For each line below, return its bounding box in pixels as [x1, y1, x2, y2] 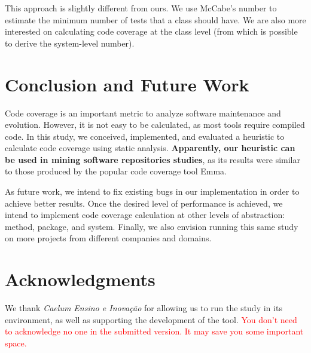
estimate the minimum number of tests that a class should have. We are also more [5, 13, 306, 26]
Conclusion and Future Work [5, 72, 249, 96]
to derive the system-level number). [5, 36, 135, 49]
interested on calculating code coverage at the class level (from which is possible [5, 25, 298, 38]
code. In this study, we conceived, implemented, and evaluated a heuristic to [5, 130, 285, 142]
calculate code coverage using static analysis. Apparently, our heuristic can [5, 142, 295, 154]
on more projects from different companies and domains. [5, 232, 212, 244]
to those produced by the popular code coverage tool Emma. [5, 165, 227, 177]
